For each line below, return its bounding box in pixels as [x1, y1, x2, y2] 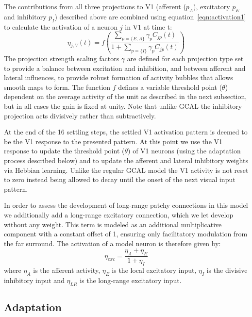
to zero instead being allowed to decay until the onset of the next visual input [4, 174, 235, 184]
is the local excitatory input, [112, 265, 197, 275]
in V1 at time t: [125, 21, 172, 32]
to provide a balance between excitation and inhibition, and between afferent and [4, 63, 246, 73]
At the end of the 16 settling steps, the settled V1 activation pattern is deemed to [4, 127, 248, 137]
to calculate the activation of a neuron [4, 21, 118, 32]
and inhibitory [4, 11, 47, 21]
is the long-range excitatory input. [80, 275, 182, 285]
